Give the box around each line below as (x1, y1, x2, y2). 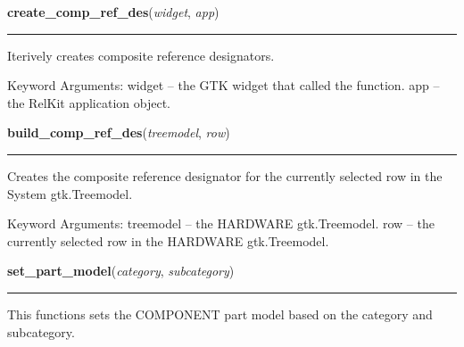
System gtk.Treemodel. (7, 184, 133, 202)
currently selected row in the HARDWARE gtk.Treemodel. (7, 231, 329, 250)
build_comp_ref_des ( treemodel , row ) (7, 123, 230, 142)
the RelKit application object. (7, 93, 170, 112)
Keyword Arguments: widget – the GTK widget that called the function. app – (7, 76, 440, 95)
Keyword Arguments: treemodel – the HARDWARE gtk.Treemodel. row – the (7, 214, 435, 233)
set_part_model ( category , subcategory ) (7, 261, 235, 280)
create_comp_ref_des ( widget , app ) (7, 3, 220, 21)
